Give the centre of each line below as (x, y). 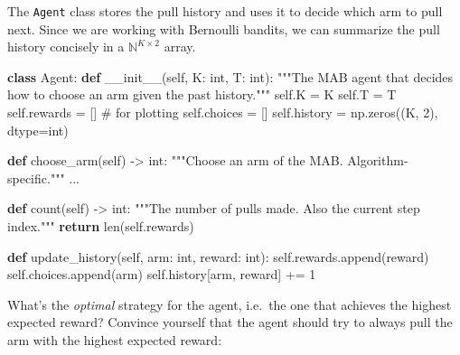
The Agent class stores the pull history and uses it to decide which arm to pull (225, 11)
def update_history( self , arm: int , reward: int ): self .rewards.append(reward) (218, 256)
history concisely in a (66, 47)
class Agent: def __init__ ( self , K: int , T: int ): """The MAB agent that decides (230, 76)
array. (180, 47)
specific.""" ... (43, 177)
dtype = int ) (38, 130)
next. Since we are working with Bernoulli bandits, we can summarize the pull (224, 28)
